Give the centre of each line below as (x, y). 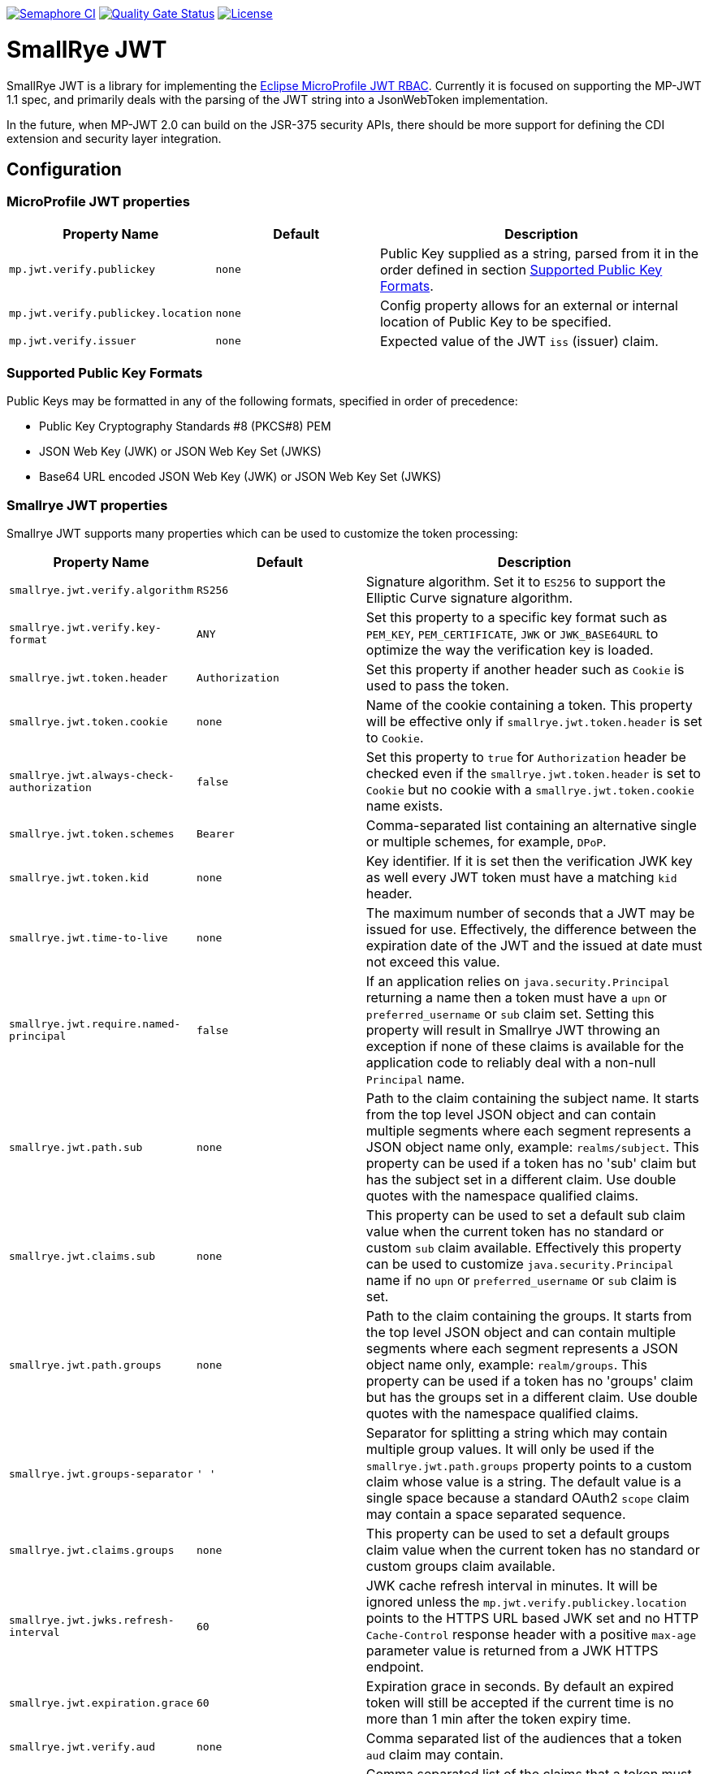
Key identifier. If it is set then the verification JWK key (529, 861)
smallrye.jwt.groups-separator (101, 1473)
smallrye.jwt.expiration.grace (101, 1703)
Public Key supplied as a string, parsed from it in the (539, 253)
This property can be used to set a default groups (518, 1534)
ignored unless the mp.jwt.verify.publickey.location (526, 1602)
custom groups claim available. (460, 1566)
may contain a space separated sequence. (496, 1514)
